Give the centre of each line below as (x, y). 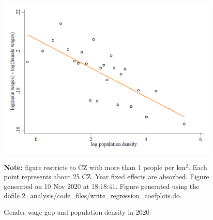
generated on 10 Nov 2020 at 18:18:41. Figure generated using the (102, 186)
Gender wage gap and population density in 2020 (77, 212)
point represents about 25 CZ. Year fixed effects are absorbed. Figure (106, 177)
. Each (198, 167)
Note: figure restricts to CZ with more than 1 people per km (95, 167)
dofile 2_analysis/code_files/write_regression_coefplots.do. (93, 195)
